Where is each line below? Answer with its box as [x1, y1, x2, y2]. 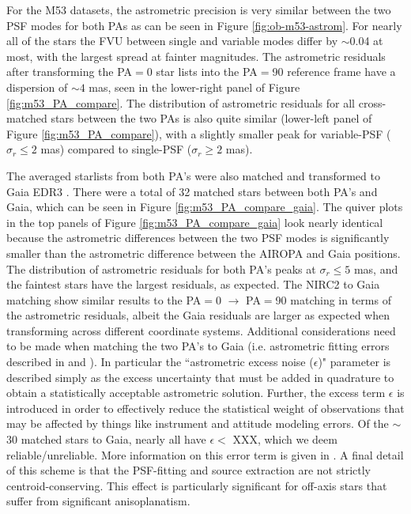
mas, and [353, 260, 398, 277]
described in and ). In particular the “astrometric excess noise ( [6, 353, 314, 370]
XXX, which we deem [232, 431, 337, 448]
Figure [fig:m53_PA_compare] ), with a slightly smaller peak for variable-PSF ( [6, 125, 391, 142]
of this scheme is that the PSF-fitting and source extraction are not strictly [6, 462, 371, 478]
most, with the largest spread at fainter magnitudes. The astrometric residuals [6, 47, 386, 64]
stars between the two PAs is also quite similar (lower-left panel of [51, 110, 372, 127]
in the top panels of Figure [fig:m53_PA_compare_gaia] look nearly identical [6, 214, 383, 230]
